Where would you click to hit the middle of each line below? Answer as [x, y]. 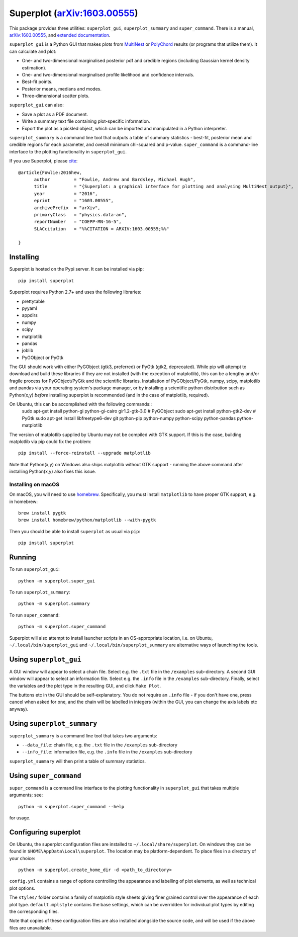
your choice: [22, 858]
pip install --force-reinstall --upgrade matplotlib [84, 453]
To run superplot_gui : [34, 569]
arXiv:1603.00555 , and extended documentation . [60, 35]
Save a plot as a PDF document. [55, 114]
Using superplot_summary [53, 723]
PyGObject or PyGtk [43, 358]
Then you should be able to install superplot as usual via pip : [75, 531]
